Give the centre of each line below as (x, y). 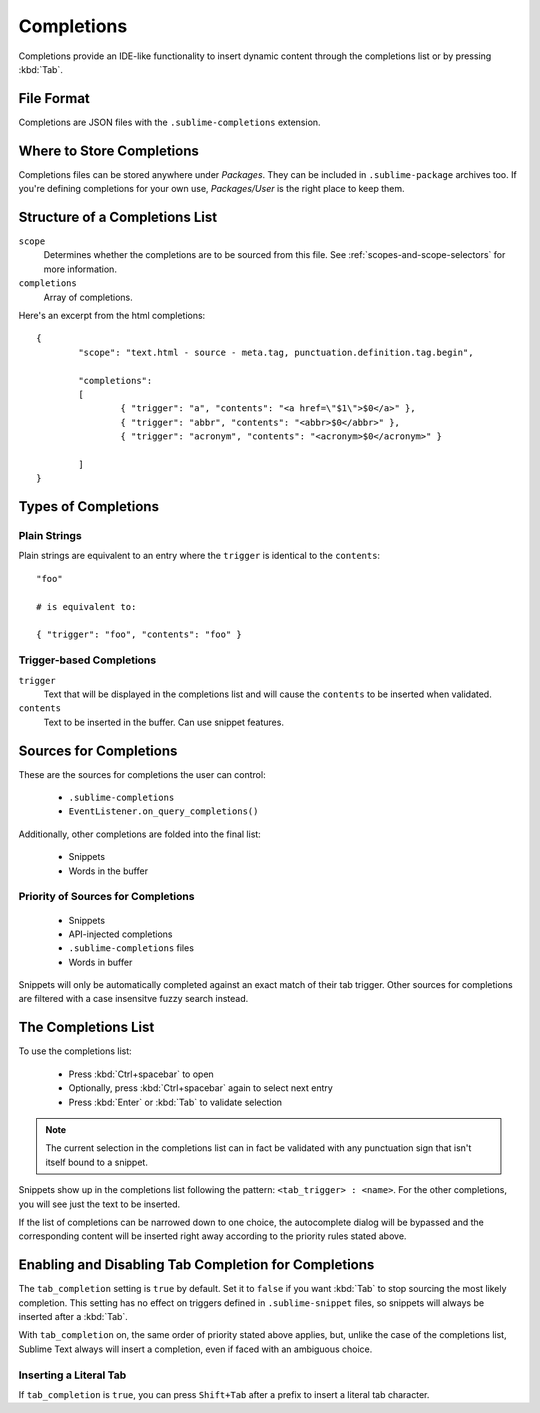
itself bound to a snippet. (97, 1162)
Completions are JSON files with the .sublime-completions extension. (169, 122)
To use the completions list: (75, 1051)
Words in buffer (100, 962)
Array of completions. (88, 297)
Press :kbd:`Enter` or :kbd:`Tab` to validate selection (175, 1102)
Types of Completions (89, 506)
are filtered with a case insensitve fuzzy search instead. (133, 999)
